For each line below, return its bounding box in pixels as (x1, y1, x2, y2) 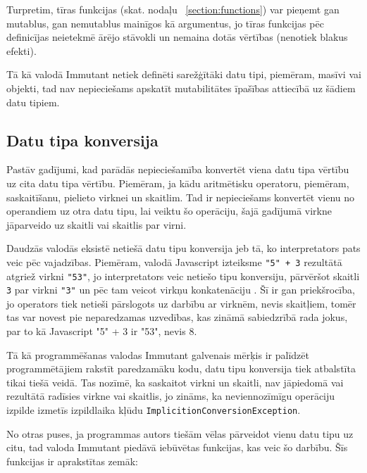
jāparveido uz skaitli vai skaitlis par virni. (6, 217, 187, 232)
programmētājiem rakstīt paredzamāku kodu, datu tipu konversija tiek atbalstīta (6, 361, 356, 376)
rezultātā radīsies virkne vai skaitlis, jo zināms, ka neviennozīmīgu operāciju (6, 389, 335, 403)
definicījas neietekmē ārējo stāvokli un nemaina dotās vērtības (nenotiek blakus (6, 30, 348, 44)
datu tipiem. (6, 94, 60, 109)
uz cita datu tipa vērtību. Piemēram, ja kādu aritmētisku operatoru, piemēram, (6, 175, 349, 190)
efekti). (6, 43, 37, 58)
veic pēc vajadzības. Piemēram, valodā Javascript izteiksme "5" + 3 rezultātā (6, 254, 342, 269)
